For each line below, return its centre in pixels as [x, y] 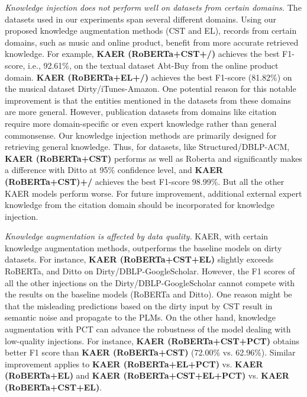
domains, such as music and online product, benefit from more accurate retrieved [152, 42]
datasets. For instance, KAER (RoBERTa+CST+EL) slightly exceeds [139, 259]
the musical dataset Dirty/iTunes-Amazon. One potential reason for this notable [151, 89]
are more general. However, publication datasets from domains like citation [141, 112]
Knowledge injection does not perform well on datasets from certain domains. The [153, 7]
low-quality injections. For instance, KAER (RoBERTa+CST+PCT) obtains [152, 340]
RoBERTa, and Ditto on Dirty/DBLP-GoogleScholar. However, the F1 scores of [150, 271]
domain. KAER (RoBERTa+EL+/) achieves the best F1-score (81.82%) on [148, 77]
